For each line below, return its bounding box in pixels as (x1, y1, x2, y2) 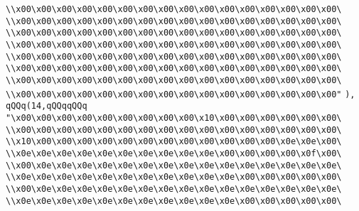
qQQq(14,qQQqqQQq (6, 101, 87, 112)
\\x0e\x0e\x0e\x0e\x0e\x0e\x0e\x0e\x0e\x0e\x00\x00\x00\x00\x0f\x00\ (6, 148, 342, 158)
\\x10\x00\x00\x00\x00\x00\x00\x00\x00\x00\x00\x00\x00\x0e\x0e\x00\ (6, 136, 342, 147)
